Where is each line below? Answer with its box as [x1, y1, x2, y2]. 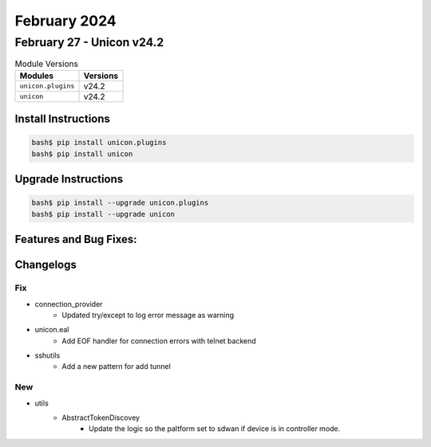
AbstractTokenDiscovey [61, 413, 140, 422]
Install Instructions [14, 112, 111, 126]
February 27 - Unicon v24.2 [14, 35, 164, 49]
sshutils [34, 351, 61, 360]
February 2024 [14, 12, 117, 29]
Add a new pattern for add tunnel [61, 362, 171, 371]
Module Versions [14, 58, 79, 69]
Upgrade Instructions [14, 172, 124, 186]
